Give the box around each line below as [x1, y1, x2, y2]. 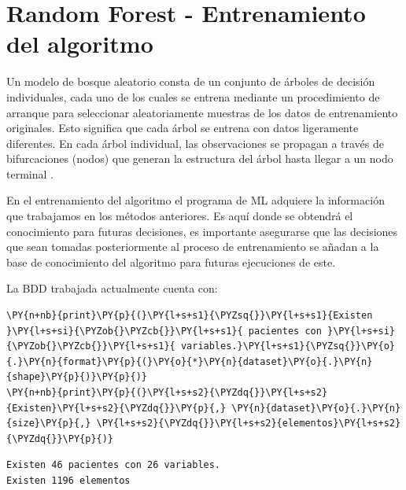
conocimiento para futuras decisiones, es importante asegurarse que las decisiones [6, 223, 398, 239]
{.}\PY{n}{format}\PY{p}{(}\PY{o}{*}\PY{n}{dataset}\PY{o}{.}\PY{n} [6, 356, 373, 367]
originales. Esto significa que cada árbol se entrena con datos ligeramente [6, 120, 359, 136]
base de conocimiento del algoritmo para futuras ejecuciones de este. [6, 253, 336, 270]
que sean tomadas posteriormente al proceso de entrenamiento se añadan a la [6, 238, 379, 255]
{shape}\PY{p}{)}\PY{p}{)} [6, 371, 147, 383]
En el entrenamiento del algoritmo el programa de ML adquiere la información [6, 192, 385, 208]
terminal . [6, 165, 54, 182]
